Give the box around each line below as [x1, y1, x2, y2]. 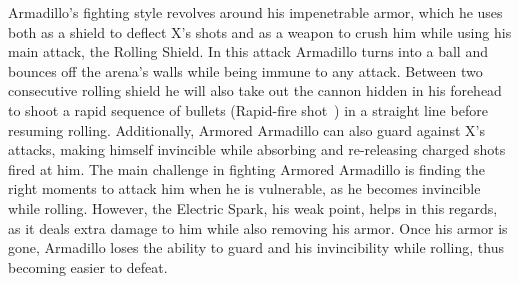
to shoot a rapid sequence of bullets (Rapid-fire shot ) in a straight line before [8, 99, 488, 120]
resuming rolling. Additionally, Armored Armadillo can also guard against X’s [8, 119, 485, 140]
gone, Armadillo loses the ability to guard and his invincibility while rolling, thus [8, 237, 504, 258]
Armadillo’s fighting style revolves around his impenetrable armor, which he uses [8, 2, 503, 22]
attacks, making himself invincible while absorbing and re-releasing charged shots [8, 139, 506, 160]
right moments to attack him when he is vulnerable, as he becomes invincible [8, 178, 481, 199]
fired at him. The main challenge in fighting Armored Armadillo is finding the [8, 158, 486, 179]
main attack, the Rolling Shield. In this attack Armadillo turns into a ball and [8, 41, 488, 62]
